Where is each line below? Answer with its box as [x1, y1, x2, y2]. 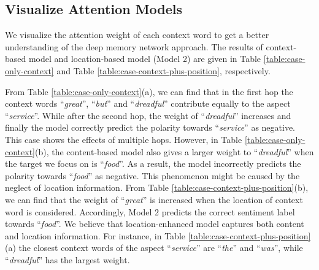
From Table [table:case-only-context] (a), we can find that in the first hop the [5, 85, 293, 98]
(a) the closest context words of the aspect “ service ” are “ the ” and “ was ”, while [5, 241, 303, 254]
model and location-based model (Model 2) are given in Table [28, 52, 261, 65]
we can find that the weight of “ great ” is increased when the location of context [5, 193, 303, 206]
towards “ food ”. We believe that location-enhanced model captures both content [5, 217, 304, 230]
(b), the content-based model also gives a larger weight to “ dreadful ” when [35, 145, 314, 158]
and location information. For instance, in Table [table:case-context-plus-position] [5, 229, 311, 242]
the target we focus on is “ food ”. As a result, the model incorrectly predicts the [5, 157, 301, 170]
